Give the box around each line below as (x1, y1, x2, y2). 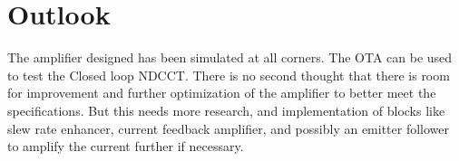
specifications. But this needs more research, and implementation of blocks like (7, 100, 445, 119)
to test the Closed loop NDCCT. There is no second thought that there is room (7, 65, 450, 84)
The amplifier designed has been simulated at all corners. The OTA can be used (7, 48, 453, 67)
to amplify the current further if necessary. (7, 137, 244, 156)
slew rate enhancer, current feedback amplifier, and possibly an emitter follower (7, 118, 450, 137)
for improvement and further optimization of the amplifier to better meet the (7, 83, 436, 102)
